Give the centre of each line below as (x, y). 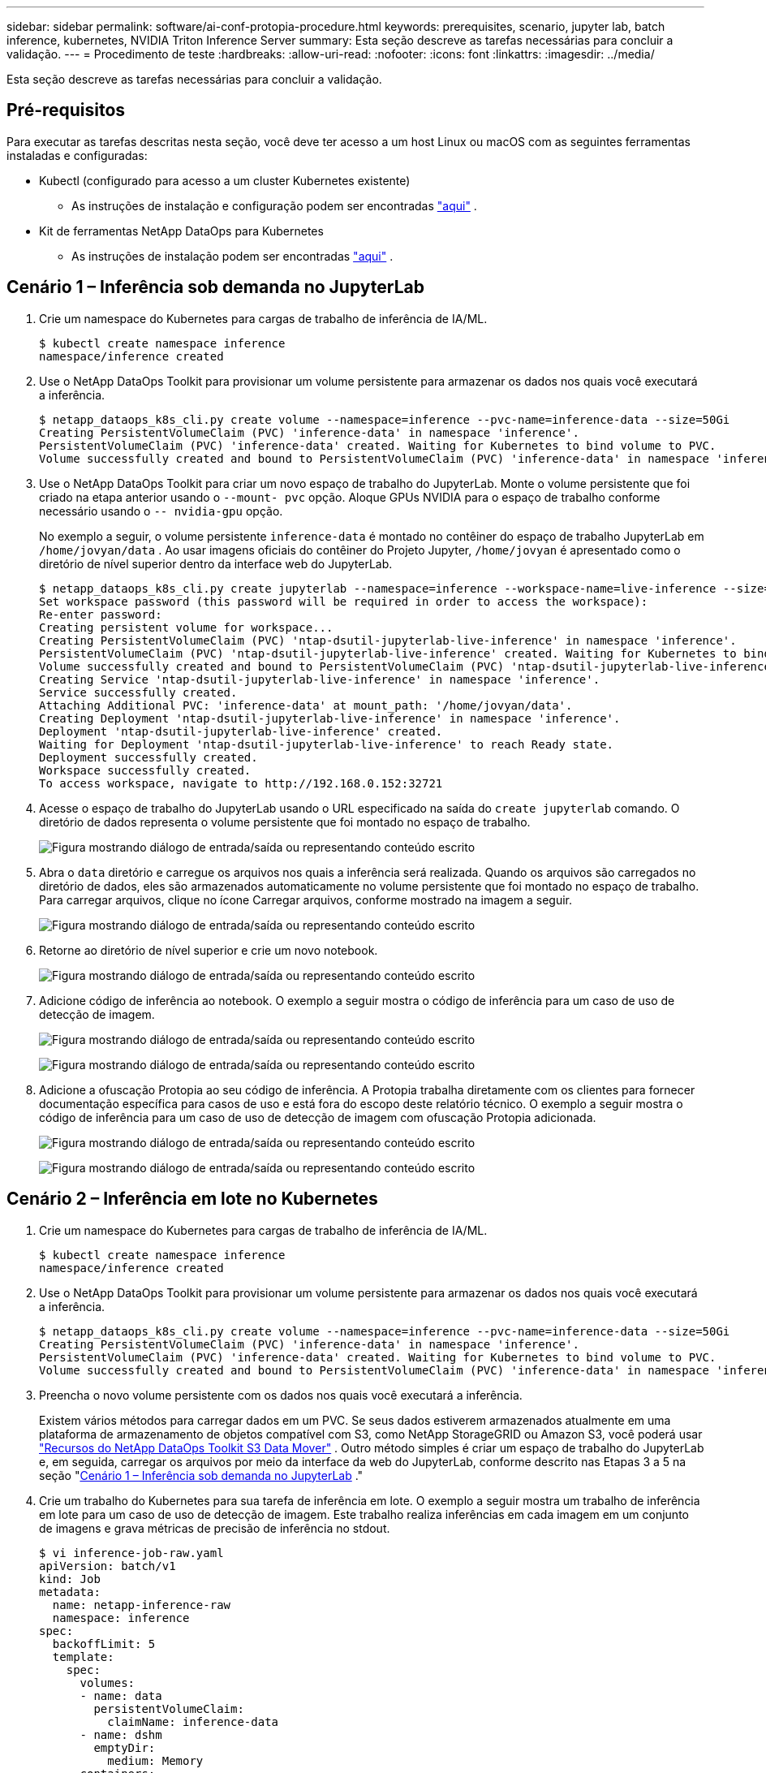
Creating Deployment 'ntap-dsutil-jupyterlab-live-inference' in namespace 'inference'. (330, 718)
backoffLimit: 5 (104, 1644)
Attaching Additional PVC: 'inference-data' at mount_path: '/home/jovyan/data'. (306, 705)
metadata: (70, 1592)
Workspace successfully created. (145, 770)
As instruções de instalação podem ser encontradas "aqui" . (232, 256)
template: (83, 1657)
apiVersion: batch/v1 (108, 1566)
